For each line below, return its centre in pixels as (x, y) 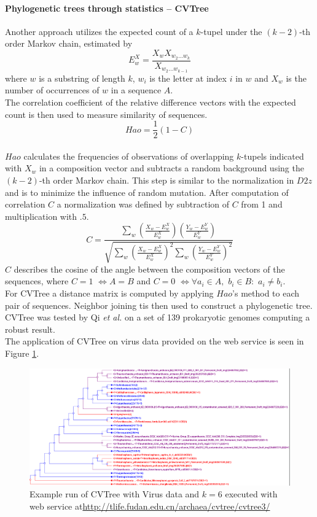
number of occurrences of (52, 90)
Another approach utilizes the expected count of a (99, 31)
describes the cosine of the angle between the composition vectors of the (149, 269)
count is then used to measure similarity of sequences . (106, 114)
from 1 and (262, 204)
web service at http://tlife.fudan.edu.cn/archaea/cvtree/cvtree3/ (150, 506)
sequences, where (37, 281)
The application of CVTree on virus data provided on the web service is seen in (155, 341)
